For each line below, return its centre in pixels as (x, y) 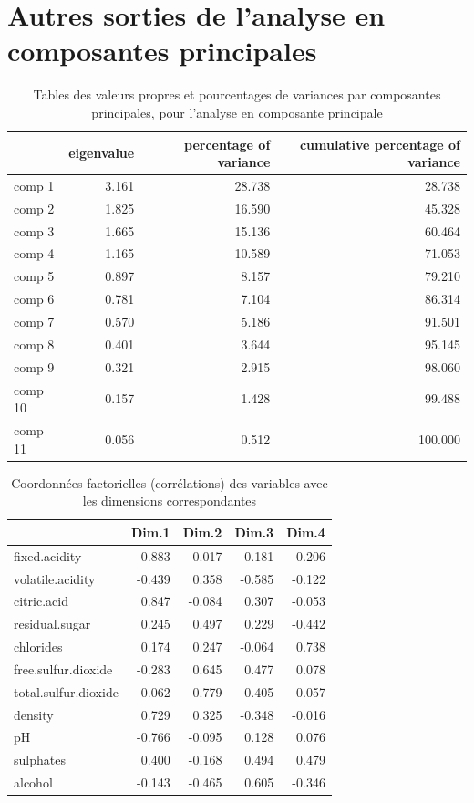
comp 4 (34, 253)
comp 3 (34, 230)
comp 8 (34, 344)
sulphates (40, 760)
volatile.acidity (55, 578)
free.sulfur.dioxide (63, 668)
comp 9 (34, 366)
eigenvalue (102, 153)
